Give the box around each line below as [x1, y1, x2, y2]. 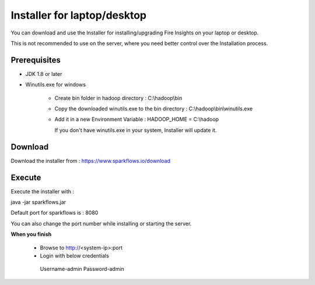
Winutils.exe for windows [25, 81, 86, 88]
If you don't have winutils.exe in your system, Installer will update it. [54, 126, 217, 134]
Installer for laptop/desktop [10, 9, 147, 22]
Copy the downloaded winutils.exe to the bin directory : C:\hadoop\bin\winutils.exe [54, 105, 253, 112]
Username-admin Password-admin [40, 266, 125, 273]
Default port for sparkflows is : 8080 [10, 209, 99, 216]
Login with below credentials [40, 252, 109, 259]
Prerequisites [10, 55, 61, 65]
